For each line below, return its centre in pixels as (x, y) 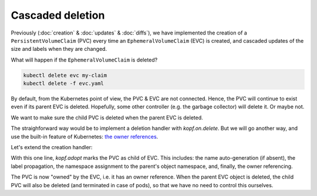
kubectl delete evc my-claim (65, 75)
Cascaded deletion (58, 15)
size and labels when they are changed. (59, 49)
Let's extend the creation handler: (52, 147)
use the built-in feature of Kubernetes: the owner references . (85, 136)
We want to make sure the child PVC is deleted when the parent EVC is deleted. (107, 118)
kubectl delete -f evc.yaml (63, 84)
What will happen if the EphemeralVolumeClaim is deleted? (84, 60)
